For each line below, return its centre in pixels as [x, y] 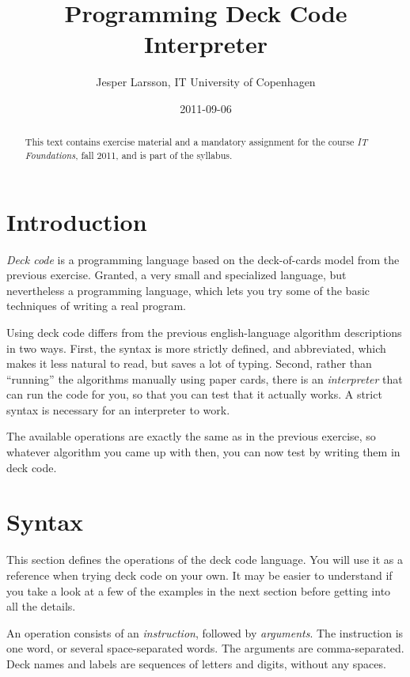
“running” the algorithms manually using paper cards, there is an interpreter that [205, 378]
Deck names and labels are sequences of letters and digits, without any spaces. [196, 663]
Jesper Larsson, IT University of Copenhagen [206, 82]
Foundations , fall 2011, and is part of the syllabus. [129, 155]
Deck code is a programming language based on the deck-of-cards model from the [203, 259]
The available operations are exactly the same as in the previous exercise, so [191, 436]
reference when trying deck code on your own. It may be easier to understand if [199, 575]
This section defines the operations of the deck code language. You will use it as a [205, 560]
